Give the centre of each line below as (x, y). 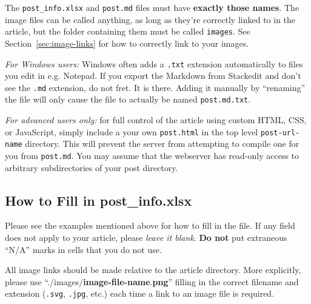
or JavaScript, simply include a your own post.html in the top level (132, 131)
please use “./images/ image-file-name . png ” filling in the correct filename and (152, 281)
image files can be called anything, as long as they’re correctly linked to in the (150, 19)
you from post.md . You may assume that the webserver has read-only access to (152, 155)
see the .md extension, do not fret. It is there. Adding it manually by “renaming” (155, 87)
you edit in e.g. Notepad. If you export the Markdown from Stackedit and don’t (153, 76)
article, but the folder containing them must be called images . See (128, 31)
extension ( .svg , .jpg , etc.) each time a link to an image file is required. (140, 293)
